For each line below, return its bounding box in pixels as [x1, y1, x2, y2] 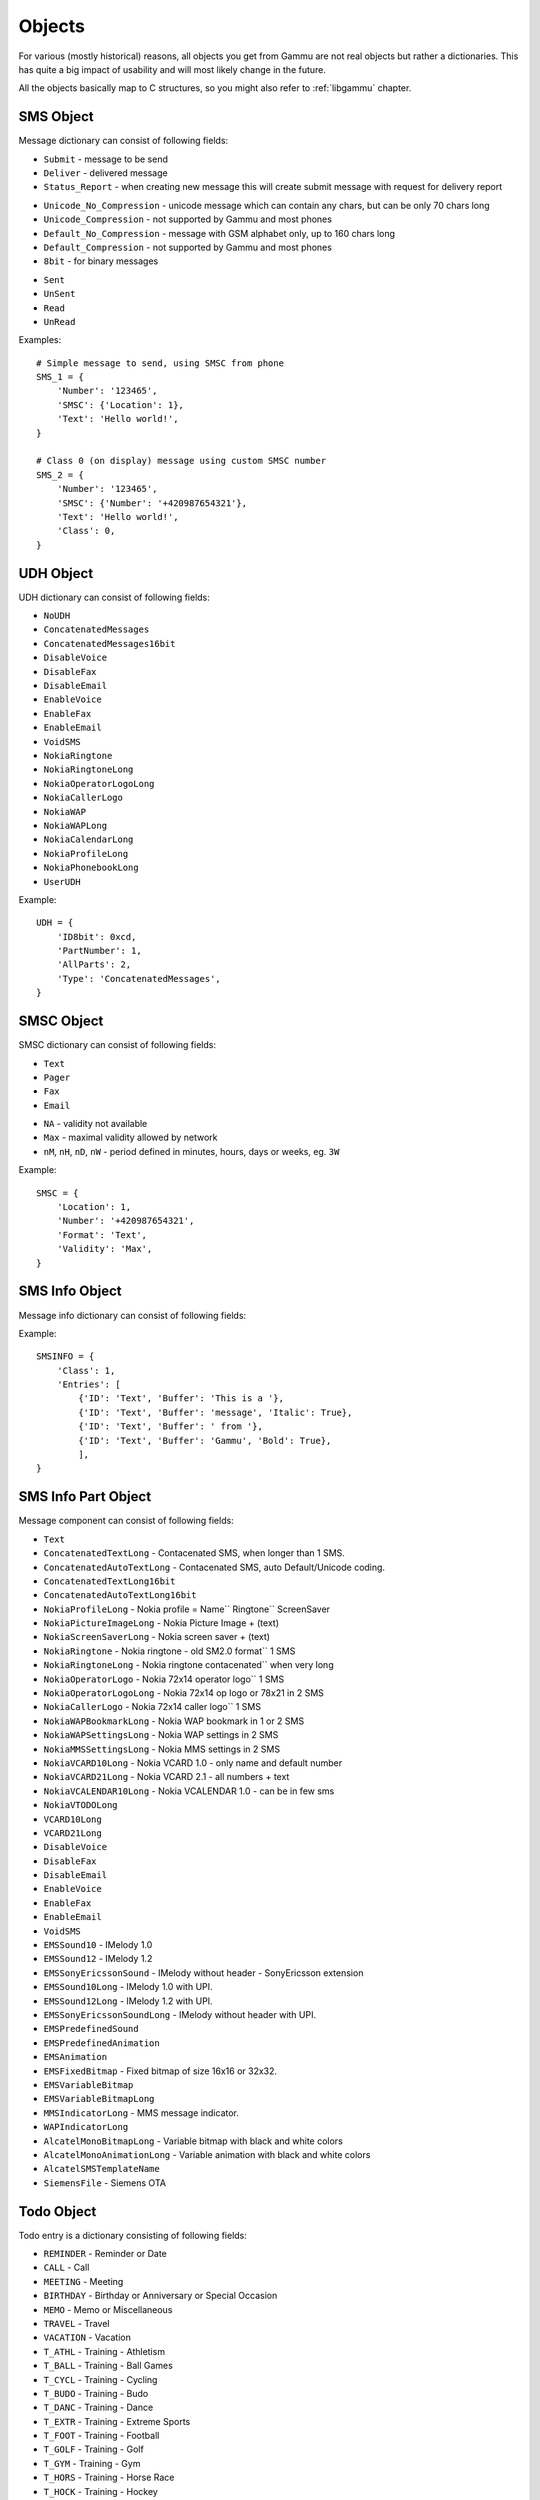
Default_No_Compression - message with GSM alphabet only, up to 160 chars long [43, 227, 395, 239]
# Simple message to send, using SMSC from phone [36, 357, 285, 369]
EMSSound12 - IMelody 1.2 [43, 1953, 153, 1965]
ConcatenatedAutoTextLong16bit [43, 1590, 197, 1601]
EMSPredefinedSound [43, 2023, 139, 2035]
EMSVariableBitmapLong [43, 2093, 155, 2105]
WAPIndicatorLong [43, 2121, 129, 2133]
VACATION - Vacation [43, 2331, 132, 2344]
